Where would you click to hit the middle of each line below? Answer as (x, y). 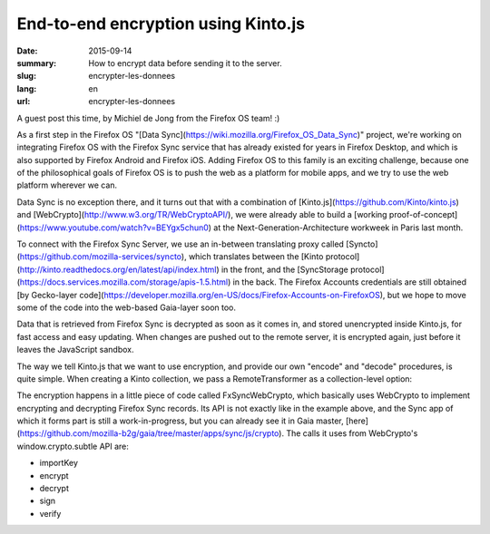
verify (50, 513)
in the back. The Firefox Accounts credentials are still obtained (350, 282)
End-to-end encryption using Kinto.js (161, 24)
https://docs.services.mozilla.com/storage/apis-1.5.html (124, 282)
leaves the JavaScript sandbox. (75, 350)
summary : (37, 63)
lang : (27, 88)
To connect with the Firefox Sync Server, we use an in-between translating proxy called (181, 244)
